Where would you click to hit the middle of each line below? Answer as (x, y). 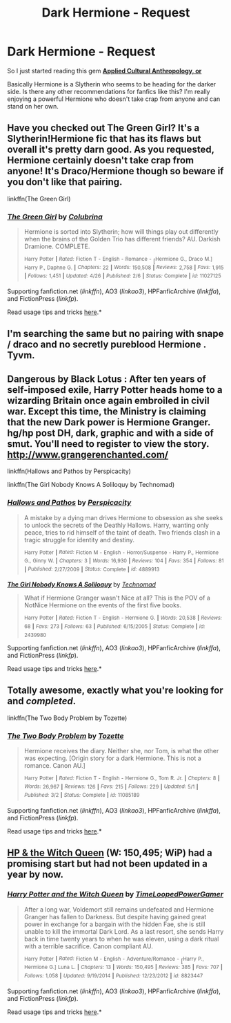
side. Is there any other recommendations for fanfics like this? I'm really (109, 91)
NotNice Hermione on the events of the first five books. (103, 605)
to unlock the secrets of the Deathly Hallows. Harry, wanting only (116, 525)
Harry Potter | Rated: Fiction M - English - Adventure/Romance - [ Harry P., (114, 960)
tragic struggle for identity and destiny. (79, 540)
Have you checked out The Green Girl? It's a (103, 128)
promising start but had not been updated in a (108, 864)
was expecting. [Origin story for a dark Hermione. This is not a (112, 758)
